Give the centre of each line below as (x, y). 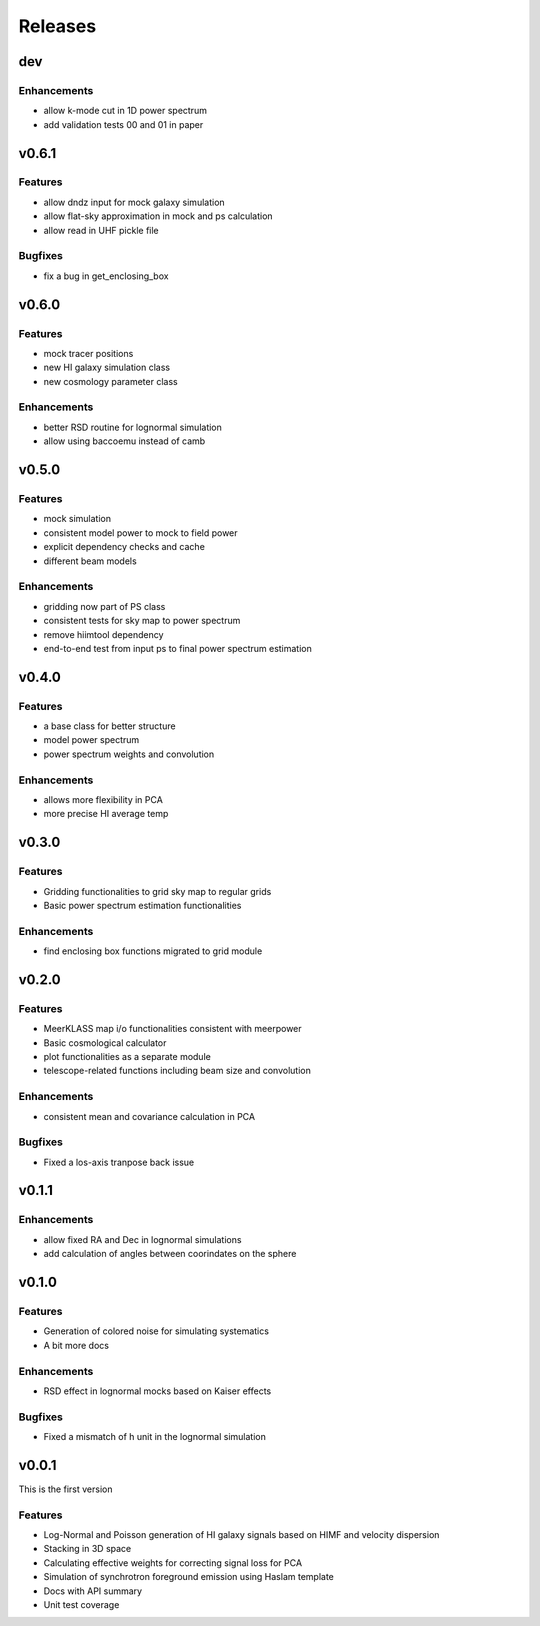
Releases (57, 26)
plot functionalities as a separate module (127, 1056)
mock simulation (77, 519)
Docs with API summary (93, 1591)
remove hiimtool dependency (103, 634)
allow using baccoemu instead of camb (124, 441)
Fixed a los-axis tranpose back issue (119, 1162)
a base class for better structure (109, 726)
